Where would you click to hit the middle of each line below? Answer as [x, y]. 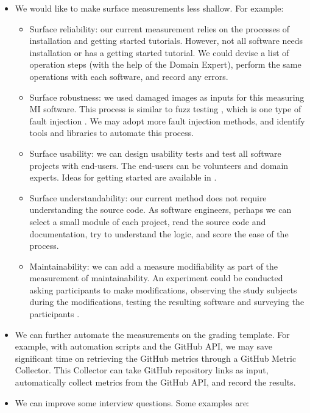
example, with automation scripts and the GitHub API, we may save [143, 346]
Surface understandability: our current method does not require [148, 197]
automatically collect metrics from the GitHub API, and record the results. [155, 382]
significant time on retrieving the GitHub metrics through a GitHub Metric [156, 358]
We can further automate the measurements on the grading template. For [152, 334]
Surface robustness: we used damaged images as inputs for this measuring [167, 97]
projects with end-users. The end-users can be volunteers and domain [159, 165]
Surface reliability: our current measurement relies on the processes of [160, 28]
